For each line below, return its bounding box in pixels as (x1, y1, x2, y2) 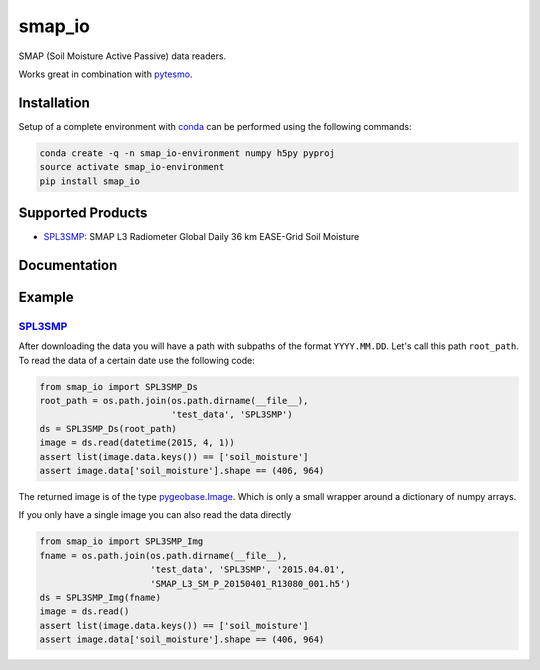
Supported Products (18, 205, 148, 222)
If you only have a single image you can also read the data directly (18, 509, 292, 521)
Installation (18, 94, 90, 111)
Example (18, 288, 74, 305)
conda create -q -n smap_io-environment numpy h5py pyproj (39, 147, 335, 159)
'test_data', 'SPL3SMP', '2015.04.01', (150, 564, 346, 575)
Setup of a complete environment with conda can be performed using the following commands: (18, 120, 412, 132)
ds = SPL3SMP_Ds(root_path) (39, 423, 177, 434)
